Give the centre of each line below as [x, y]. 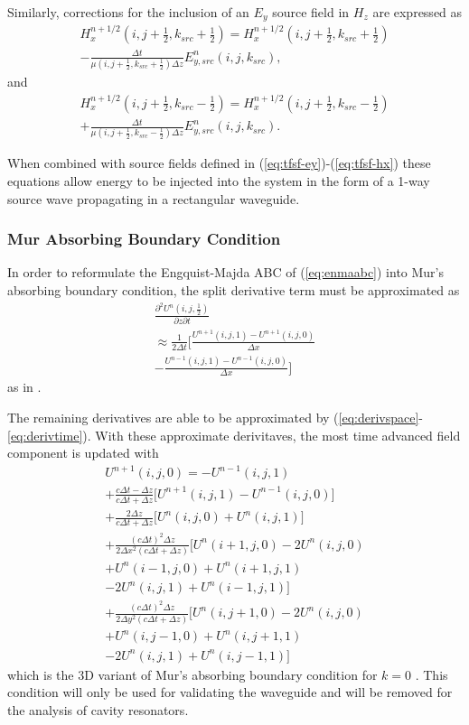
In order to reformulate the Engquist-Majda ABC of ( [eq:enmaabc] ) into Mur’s [226, 272]
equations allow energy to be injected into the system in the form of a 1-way [219, 180]
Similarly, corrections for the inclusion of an [128, 12]
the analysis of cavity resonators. [98, 709]
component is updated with [83, 453]
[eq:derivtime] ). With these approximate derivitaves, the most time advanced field [234, 435]
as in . [24, 387]
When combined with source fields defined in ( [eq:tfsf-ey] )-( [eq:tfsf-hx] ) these [219, 163]
